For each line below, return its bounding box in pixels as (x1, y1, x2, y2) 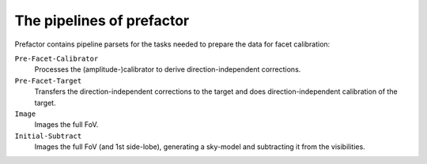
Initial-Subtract (14, 131, 82, 140)
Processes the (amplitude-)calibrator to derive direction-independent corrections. (34, 65, 301, 74)
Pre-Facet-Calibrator (14, 54, 99, 63)
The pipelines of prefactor (14, 12, 190, 29)
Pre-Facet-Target (14, 76, 82, 85)
